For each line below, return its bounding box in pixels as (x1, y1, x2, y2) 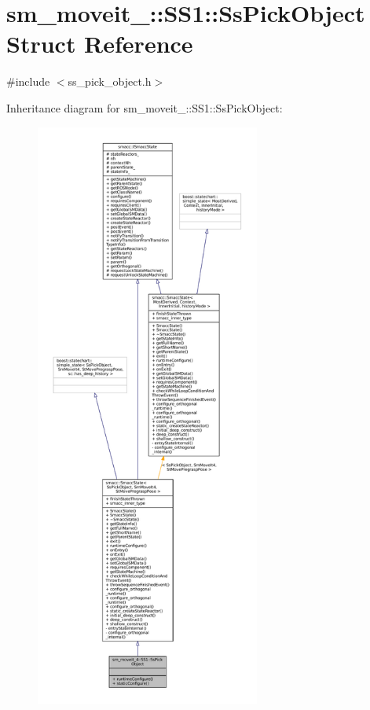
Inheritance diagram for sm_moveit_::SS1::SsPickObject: (6, 99, 283, 116)
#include (6, 73, 50, 90)
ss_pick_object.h (68, 73, 152, 90)
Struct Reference (6, 28, 193, 60)
